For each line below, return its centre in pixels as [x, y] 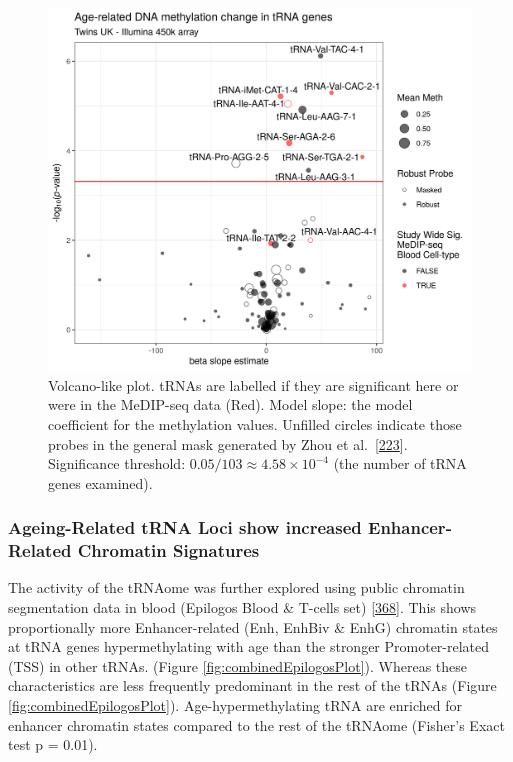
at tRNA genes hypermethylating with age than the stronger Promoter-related [249, 646]
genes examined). [100, 482]
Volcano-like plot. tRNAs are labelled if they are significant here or [253, 384]
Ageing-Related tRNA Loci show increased [185, 527]
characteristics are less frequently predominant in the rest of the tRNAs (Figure [252, 685]
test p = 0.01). [53, 744]
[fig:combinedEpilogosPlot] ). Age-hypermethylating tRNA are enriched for [235, 704]
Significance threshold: [117, 463]
